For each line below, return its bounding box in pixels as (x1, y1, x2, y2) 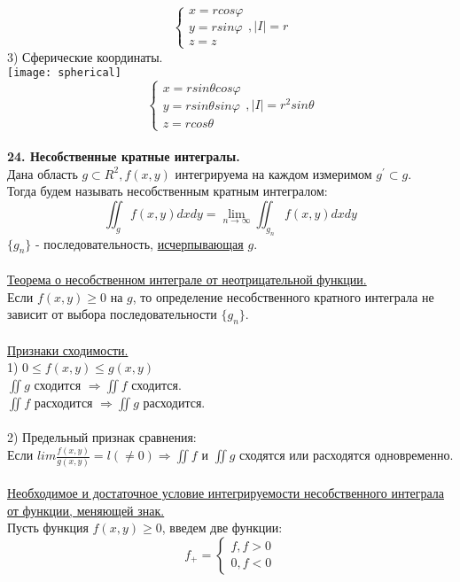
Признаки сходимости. (7, 340, 129, 359)
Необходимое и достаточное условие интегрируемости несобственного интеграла (7, 484, 445, 502)
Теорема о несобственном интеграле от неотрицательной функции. (7, 269, 367, 288)
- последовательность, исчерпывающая (35, 234, 244, 252)
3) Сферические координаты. (7, 47, 163, 66)
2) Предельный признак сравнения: (7, 428, 197, 446)
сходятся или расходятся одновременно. (239, 446, 454, 464)
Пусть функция (7, 518, 89, 537)
